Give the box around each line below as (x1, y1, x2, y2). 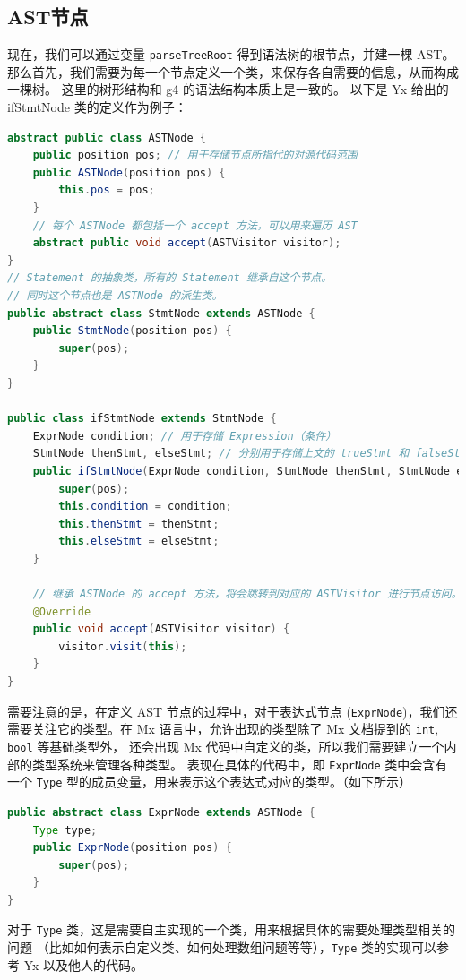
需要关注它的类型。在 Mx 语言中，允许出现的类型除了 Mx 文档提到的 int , (7, 719, 439, 738)
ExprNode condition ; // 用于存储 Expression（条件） (32, 429, 337, 443)
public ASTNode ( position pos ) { (32, 166, 226, 179)
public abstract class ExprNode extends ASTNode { (7, 805, 315, 819)
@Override (32, 605, 91, 618)
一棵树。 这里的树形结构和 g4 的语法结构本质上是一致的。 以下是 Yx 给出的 (7, 80, 449, 99)
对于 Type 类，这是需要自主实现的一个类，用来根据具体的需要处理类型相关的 (7, 920, 455, 939)
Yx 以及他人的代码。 (23, 955, 144, 974)
